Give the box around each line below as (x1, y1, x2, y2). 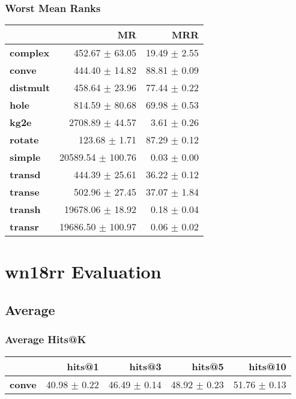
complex (10, 46, 50, 60)
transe (10, 185, 40, 199)
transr (10, 220, 39, 234)
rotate (10, 133, 39, 147)
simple (10, 150, 41, 164)
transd (10, 167, 41, 182)
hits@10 (249, 359, 286, 373)
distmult (10, 80, 50, 95)
